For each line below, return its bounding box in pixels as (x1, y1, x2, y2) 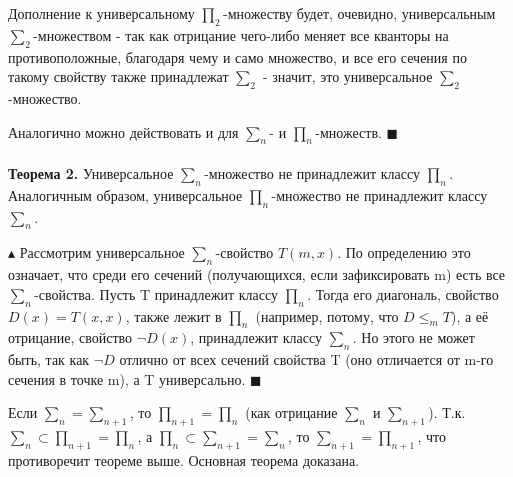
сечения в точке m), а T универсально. (8, 368, 246, 389)
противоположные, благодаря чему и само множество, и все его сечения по (8, 46, 467, 67)
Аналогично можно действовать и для (8, 121, 239, 142)
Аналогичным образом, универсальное (8, 184, 243, 205)
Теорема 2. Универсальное (8, 162, 174, 183)
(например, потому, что (255, 305, 399, 326)
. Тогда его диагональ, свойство (307, 283, 499, 304)
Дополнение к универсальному (8, 3, 195, 23)
